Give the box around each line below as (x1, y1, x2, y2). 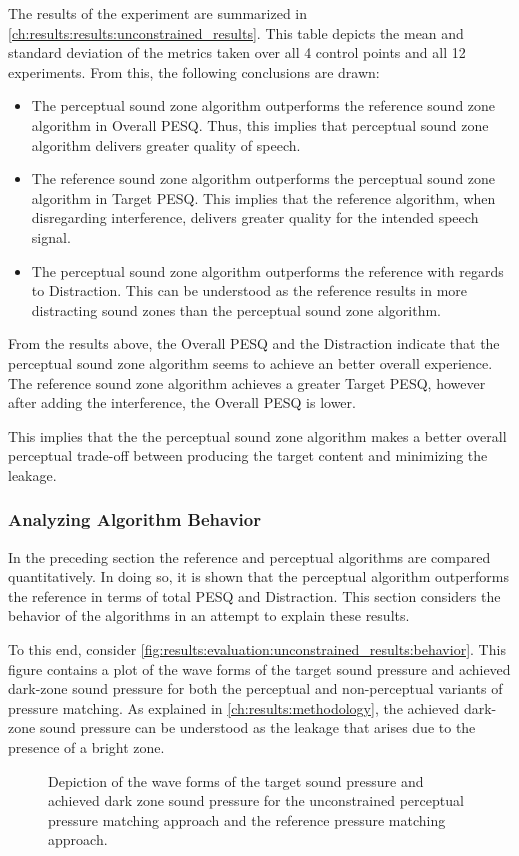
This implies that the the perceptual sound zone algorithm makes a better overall (8, 425, 507, 446)
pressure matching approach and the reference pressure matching (48, 809, 446, 830)
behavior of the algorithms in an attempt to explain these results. (8, 605, 410, 626)
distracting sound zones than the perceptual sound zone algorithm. (31, 299, 441, 320)
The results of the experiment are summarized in (8, 3, 308, 23)
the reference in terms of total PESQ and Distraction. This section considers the (8, 585, 501, 606)
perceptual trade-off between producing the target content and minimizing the (8, 445, 488, 466)
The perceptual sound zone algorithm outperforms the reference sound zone (31, 95, 496, 116)
